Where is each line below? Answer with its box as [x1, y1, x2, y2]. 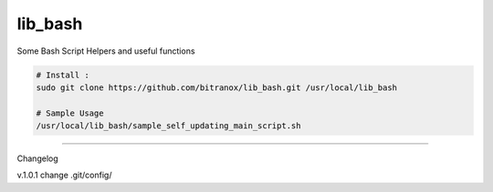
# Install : [36, 69, 90, 80]
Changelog [16, 153, 58, 164]
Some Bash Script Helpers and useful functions [16, 45, 195, 56]
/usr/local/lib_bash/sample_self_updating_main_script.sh [36, 121, 301, 131]
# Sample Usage [36, 107, 104, 118]
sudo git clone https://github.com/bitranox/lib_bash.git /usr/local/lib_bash [36, 82, 397, 93]
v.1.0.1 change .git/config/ [16, 169, 112, 181]
